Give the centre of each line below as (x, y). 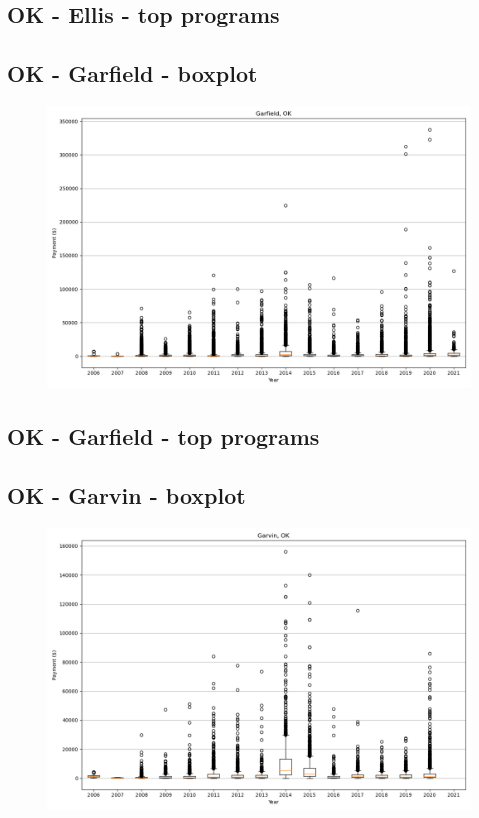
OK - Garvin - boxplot (126, 495)
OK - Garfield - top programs (163, 436)
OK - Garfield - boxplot (132, 73)
